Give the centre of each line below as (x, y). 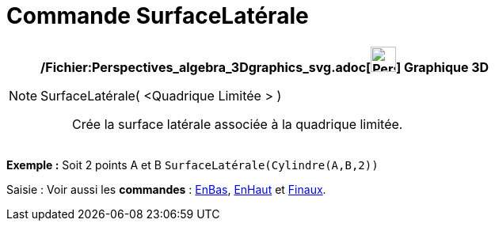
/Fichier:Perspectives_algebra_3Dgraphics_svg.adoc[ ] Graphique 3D (265, 67)
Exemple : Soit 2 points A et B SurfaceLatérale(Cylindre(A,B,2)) (192, 165)
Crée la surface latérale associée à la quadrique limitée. (238, 124)
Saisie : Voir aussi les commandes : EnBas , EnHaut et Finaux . (166, 189)
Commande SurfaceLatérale (158, 16)
